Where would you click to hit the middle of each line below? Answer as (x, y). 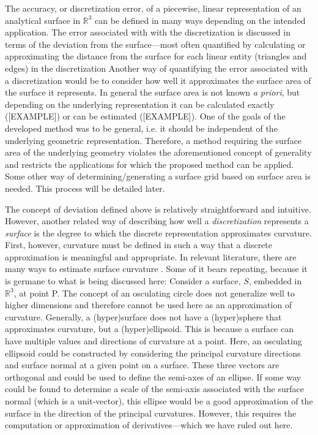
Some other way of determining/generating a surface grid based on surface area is (158, 176)
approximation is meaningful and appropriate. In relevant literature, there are (151, 256)
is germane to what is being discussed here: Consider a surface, (123, 281)
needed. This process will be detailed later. (85, 188)
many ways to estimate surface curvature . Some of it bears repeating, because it (156, 269)
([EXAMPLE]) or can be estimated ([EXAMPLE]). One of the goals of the (145, 116)
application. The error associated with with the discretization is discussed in (148, 32)
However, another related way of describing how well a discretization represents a (157, 221)
